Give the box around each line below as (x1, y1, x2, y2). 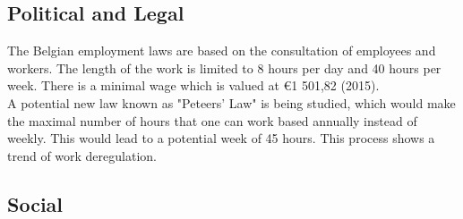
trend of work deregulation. (7, 146, 157, 164)
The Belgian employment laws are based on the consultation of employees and (7, 41, 436, 60)
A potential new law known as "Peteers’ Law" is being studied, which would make (7, 93, 456, 112)
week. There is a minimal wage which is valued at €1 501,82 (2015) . (7, 76, 380, 95)
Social (7, 190, 64, 217)
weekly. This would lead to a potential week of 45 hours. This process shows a (7, 129, 435, 147)
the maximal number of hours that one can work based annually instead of (7, 111, 417, 130)
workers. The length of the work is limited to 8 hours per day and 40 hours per (7, 58, 442, 77)
